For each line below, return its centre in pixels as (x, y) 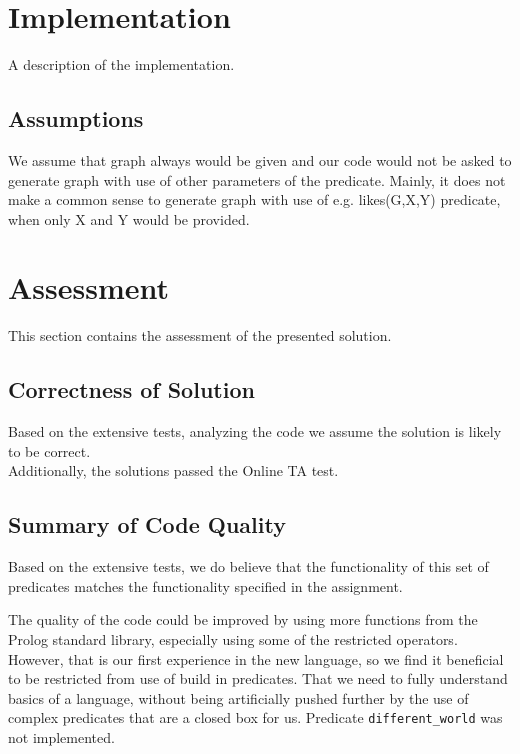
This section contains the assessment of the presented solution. (200, 335)
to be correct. (49, 450)
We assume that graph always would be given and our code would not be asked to (260, 159)
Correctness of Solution (131, 389)
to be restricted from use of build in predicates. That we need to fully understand (258, 678)
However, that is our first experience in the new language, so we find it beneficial (256, 658)
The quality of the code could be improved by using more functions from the (243, 619)
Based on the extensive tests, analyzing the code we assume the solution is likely (255, 431)
